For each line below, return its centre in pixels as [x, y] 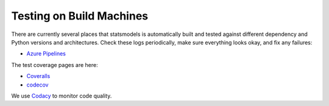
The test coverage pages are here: [55, 65]
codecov [37, 85]
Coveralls [38, 76]
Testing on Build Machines [80, 16]
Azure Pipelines [46, 54]
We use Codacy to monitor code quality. [62, 96]
